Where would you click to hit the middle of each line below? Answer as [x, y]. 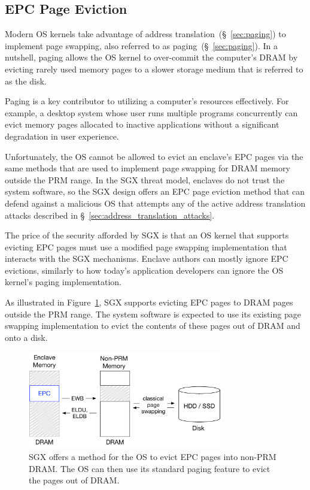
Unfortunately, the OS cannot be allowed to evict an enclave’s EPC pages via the [154, 156]
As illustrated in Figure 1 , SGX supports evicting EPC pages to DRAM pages [149, 302]
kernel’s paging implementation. [63, 282]
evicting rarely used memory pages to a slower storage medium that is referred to [154, 69]
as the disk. [26, 81]
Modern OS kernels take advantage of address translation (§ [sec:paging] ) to [145, 34]
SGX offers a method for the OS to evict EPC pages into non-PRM [153, 456]
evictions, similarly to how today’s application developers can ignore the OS [144, 270]
